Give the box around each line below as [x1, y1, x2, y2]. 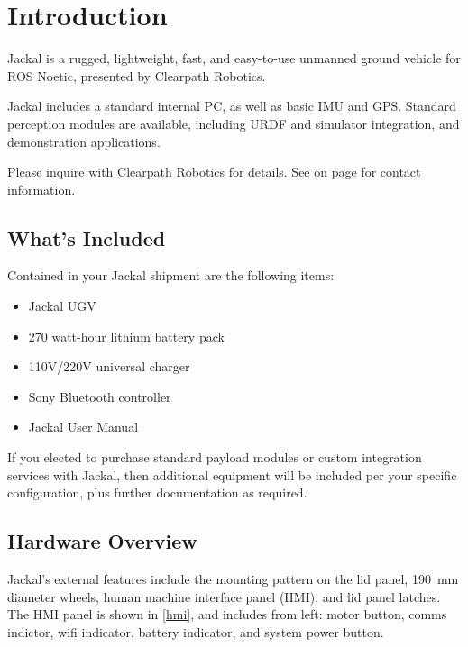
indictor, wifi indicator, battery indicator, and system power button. [7, 622, 384, 641]
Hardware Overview [7, 527, 197, 555]
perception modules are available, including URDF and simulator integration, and [7, 114, 460, 132]
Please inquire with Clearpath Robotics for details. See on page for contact [7, 162, 421, 181]
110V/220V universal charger [28, 357, 190, 376]
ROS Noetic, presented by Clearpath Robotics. [7, 66, 266, 85]
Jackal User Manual [28, 417, 139, 436]
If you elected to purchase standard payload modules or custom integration [7, 448, 422, 467]
